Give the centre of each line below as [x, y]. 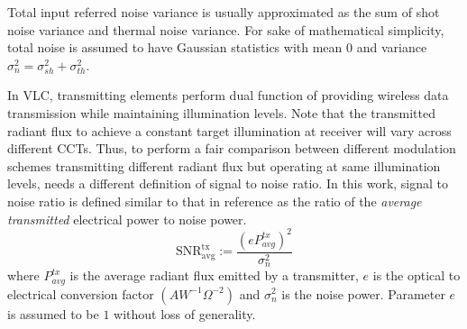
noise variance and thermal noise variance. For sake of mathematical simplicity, [226, 29]
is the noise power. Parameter [363, 293]
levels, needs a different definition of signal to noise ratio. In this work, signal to [228, 183]
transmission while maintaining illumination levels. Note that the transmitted [221, 112]
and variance [392, 47]
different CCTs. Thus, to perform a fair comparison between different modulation [232, 148]
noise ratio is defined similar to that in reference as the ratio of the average [215, 201]
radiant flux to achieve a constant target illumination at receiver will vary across [229, 130]
